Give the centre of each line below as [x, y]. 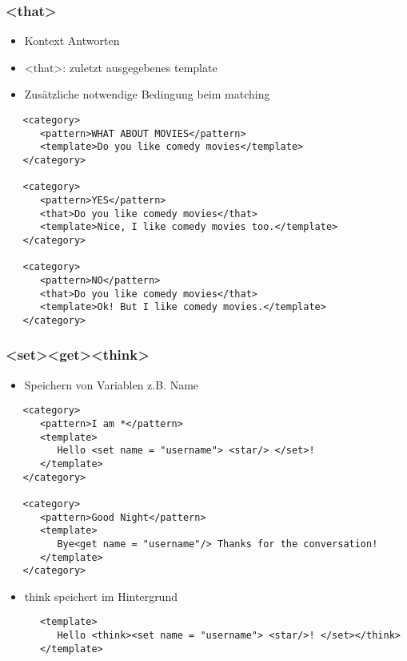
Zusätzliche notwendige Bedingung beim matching [147, 94]
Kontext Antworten [72, 40]
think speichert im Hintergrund [101, 596]
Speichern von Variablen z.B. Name [112, 384]
